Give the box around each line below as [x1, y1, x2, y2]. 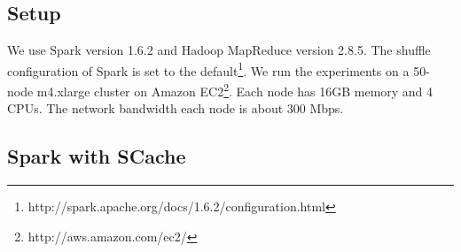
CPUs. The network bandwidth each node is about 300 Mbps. [7, 99, 344, 118]
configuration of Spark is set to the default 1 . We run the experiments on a [7, 58, 410, 80]
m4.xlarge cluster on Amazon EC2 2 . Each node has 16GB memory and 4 [36, 80, 434, 100]
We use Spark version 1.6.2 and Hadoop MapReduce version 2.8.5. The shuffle [7, 41, 431, 59]
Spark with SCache [7, 142, 186, 170]
